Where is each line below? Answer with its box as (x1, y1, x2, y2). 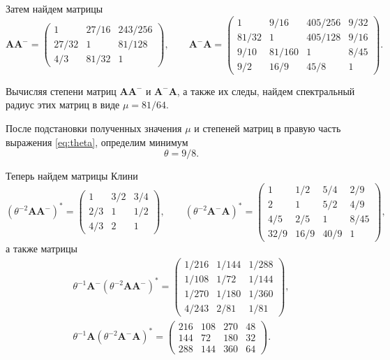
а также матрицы (6, 240, 77, 255)
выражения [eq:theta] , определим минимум (6, 134, 188, 149)
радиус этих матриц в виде (6, 97, 120, 112)
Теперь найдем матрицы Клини (6, 168, 138, 183)
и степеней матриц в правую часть (194, 120, 341, 135)
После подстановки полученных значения (6, 120, 182, 135)
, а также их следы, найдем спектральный (177, 83, 355, 98)
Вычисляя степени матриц (6, 83, 117, 98)
